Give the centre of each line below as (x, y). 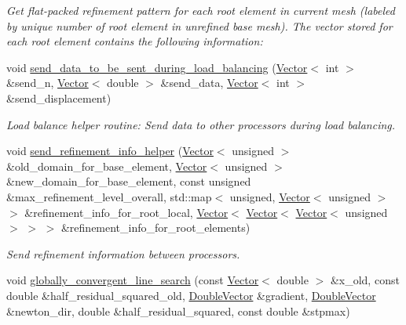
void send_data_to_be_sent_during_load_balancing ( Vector (157, 67)
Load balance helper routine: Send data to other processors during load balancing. (201, 124)
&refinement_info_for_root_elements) (155, 227)
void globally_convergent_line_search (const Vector (133, 280)
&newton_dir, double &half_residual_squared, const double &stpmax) (178, 311)
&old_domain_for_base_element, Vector (107, 166)
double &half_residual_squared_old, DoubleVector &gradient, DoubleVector (191, 295)
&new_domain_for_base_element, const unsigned (129, 181)
